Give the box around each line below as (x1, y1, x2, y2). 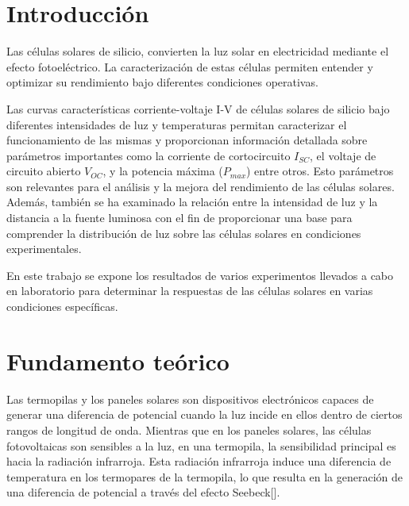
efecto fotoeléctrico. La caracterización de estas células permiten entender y (6, 58, 373, 75)
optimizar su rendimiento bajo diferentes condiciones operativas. (6, 74, 318, 90)
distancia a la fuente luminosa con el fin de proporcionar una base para (6, 209, 353, 226)
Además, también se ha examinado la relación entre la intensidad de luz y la (6, 194, 378, 210)
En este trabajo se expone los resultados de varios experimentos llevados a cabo (6, 266, 394, 283)
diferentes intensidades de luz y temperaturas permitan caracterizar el (6, 116, 347, 132)
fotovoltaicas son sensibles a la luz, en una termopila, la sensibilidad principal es (6, 437, 396, 454)
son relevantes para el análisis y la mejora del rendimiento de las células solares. (6, 178, 395, 194)
